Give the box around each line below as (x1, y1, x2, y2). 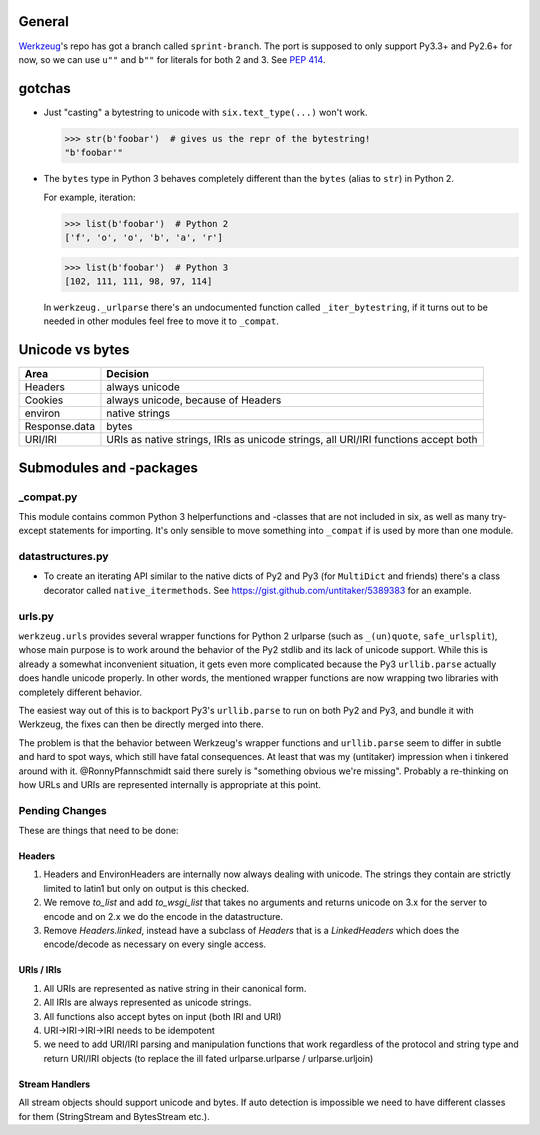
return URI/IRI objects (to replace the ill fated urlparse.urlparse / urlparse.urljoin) (43, 1052, 374, 1064)
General (18, 13, 70, 30)
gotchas (18, 80, 72, 97)
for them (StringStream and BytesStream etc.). (18, 1110, 210, 1122)
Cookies (24, 393, 64, 407)
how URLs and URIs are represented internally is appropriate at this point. (18, 778, 322, 790)
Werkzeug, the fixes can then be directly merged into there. (18, 718, 264, 730)
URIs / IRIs (18, 964, 62, 976)
